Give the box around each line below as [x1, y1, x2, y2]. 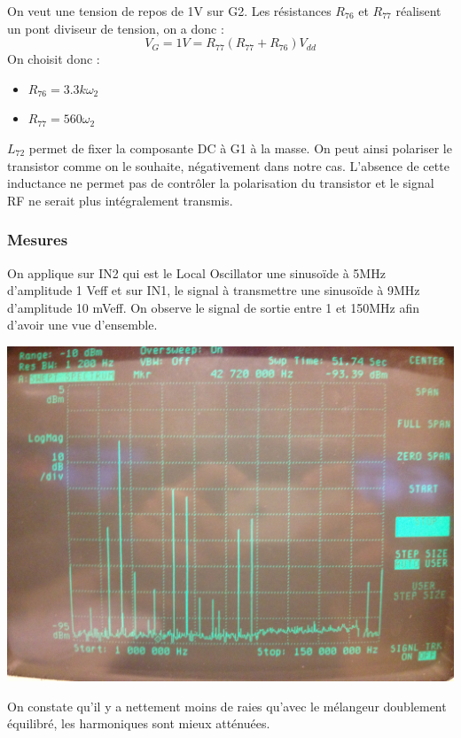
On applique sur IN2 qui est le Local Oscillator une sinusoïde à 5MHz [7, 263, 386, 282]
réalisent [395, 2, 441, 19]
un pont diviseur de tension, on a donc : [7, 19, 224, 37]
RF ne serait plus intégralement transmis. [7, 190, 233, 209]
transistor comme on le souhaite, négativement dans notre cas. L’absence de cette [7, 156, 449, 175]
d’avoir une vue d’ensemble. [7, 315, 158, 334]
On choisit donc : [7, 50, 100, 68]
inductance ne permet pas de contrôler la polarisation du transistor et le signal [7, 174, 434, 192]
